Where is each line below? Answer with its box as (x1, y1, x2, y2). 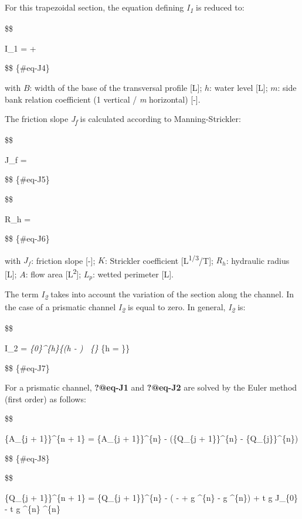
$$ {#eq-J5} (5, 173, 50, 185)
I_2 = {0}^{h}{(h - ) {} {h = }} (5, 341, 130, 354)
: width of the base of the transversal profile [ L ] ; (29, 81, 202, 93)
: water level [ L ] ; (209, 81, 268, 93)
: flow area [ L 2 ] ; (25, 266, 82, 280)
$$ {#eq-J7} (5, 361, 50, 374)
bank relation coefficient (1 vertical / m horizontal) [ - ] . (5, 93, 201, 105)
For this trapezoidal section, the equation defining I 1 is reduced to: (5, 1, 245, 15)
